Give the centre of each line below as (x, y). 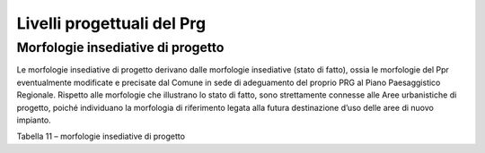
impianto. (34, 120)
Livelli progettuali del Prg (111, 23)
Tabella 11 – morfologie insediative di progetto (101, 136)
